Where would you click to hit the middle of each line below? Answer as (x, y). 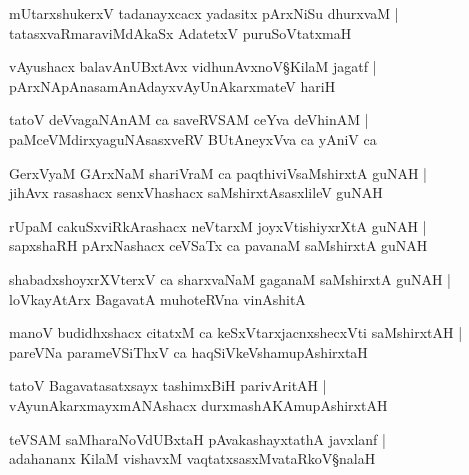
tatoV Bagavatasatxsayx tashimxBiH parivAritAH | (168, 385)
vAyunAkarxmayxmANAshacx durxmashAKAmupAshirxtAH (198, 404)
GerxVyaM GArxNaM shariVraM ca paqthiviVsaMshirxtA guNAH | (218, 172)
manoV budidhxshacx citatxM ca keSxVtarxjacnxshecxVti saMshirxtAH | (236, 332)
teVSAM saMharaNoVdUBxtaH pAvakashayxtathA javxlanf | (197, 438)
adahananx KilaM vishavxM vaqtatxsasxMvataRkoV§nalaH (192, 458)
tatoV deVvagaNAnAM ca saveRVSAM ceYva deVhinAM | (189, 119)
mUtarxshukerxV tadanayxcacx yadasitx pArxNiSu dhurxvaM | (204, 13)
